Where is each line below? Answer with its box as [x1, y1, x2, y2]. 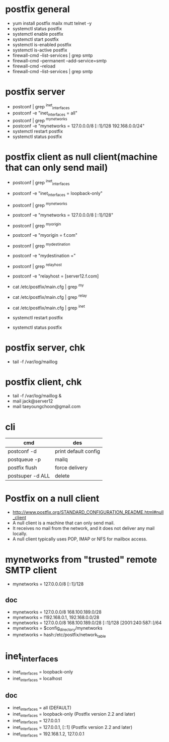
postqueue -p [8, 456, 41, 463]
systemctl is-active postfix [12, 47, 67, 53]
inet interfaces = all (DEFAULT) [12, 704, 72, 712]
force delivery [54, 464, 88, 471]
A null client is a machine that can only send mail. [12, 520, 115, 526]
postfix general [5, 4, 70, 15]
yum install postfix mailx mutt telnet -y [12, 20, 92, 26]
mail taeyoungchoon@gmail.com [12, 403, 81, 410]
